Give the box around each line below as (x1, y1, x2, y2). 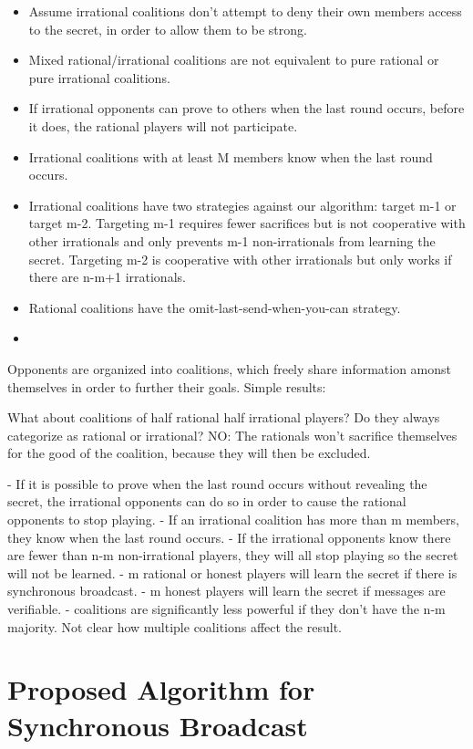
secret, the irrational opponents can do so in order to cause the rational (7, 492, 406, 511)
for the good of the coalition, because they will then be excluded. (7, 443, 371, 463)
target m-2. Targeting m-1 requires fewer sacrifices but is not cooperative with (28, 213, 466, 233)
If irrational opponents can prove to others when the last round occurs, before (28, 99, 465, 118)
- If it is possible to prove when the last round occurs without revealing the (7, 473, 427, 493)
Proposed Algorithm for (7, 671, 315, 708)
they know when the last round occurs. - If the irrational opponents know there (7, 527, 451, 546)
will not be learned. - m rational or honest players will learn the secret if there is (7, 563, 458, 582)
